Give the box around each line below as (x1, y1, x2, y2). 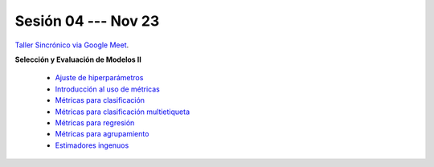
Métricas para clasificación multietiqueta (55, 107, 190, 116)
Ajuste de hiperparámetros (55, 73, 144, 83)
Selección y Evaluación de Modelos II (14, 55, 142, 64)
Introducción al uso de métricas (55, 84, 160, 94)
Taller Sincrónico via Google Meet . (14, 40, 129, 50)
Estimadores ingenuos (55, 141, 129, 150)
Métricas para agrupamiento (55, 129, 149, 139)
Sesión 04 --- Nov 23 (14, 12, 160, 30)
